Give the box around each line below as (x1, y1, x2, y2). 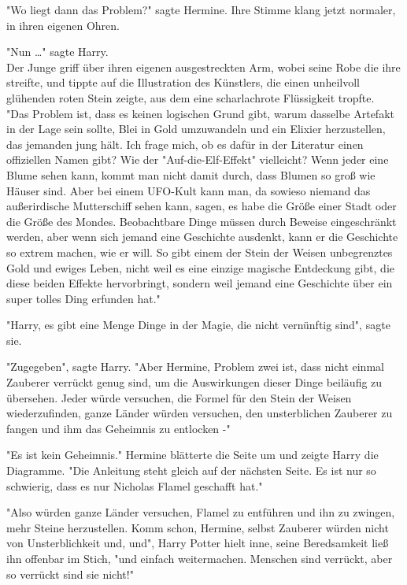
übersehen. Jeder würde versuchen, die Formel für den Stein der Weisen (6, 389, 352, 405)
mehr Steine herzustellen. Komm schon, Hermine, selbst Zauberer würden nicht (6, 519, 389, 535)
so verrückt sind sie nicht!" (6, 565, 134, 582)
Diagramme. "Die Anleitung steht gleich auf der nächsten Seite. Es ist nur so (6, 462, 376, 479)
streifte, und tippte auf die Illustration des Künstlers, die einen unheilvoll (6, 74, 360, 91)
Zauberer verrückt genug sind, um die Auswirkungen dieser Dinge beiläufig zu (6, 374, 383, 391)
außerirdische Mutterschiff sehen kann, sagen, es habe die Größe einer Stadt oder (6, 198, 397, 214)
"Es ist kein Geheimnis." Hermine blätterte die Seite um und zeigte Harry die (6, 446, 379, 463)
